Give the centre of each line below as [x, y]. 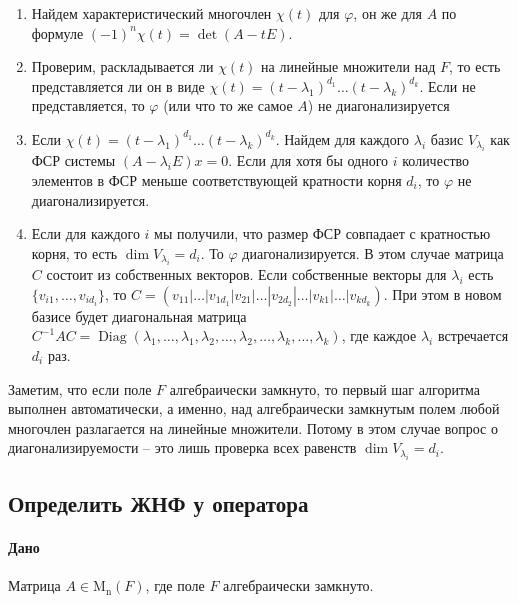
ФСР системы [73, 160]
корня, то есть [74, 252]
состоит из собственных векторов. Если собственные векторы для [246, 274]
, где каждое [379, 335]
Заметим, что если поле [80, 388]
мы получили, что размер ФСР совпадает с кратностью [322, 233]
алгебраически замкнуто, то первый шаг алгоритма [324, 388]
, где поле [175, 585]
